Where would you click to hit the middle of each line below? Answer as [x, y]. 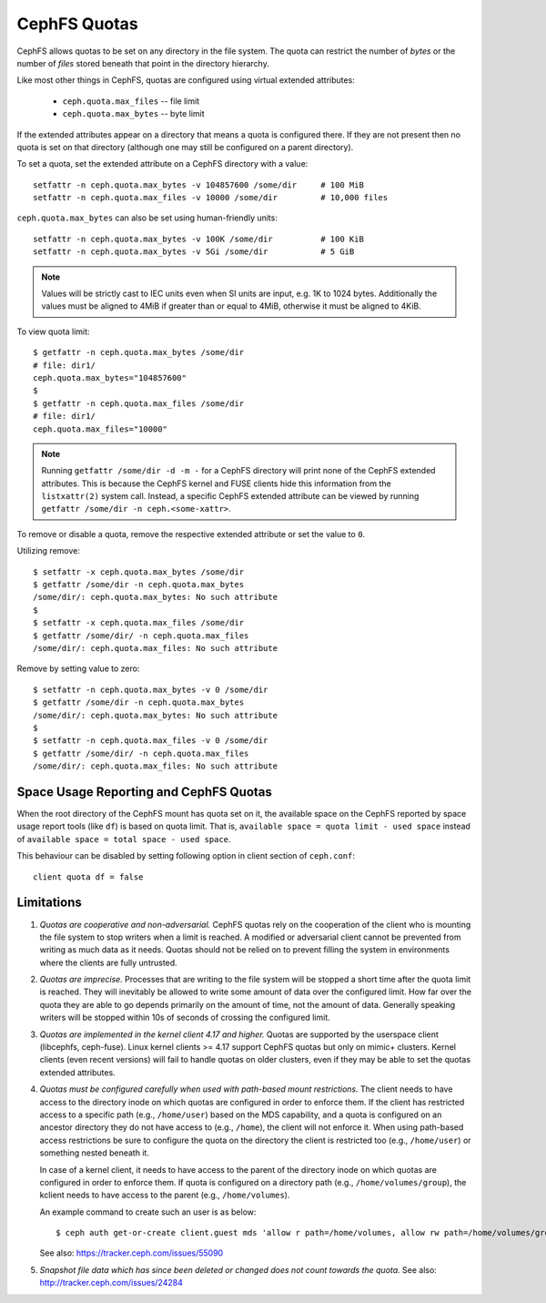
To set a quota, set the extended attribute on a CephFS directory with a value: [162, 164]
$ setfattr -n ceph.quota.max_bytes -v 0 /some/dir [151, 689]
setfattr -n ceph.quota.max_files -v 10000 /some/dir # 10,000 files [211, 198]
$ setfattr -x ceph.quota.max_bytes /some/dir [139, 572]
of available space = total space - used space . [124, 839]
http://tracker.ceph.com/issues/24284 [111, 1283]
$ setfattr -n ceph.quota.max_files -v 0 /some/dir [151, 741]
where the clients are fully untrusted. [108, 962]
